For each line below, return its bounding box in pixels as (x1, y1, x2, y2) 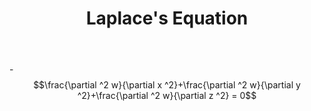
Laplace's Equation (85, 7, 249, 30)
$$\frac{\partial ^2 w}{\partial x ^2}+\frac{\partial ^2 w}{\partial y (33, 79, 301, 91)
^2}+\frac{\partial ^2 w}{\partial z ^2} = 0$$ (77, 90, 257, 102)
